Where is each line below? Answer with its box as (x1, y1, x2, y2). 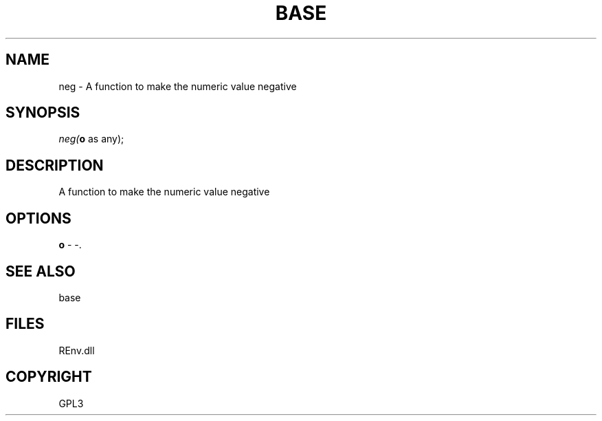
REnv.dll (58, 344, 95, 356)
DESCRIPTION (5, 156, 104, 174)
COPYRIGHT (5, 368, 92, 386)
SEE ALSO (5, 262, 76, 280)
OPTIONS (5, 209, 71, 227)
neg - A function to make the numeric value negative (58, 80, 297, 92)
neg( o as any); (58, 133, 124, 145)
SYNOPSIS (5, 104, 80, 122)
